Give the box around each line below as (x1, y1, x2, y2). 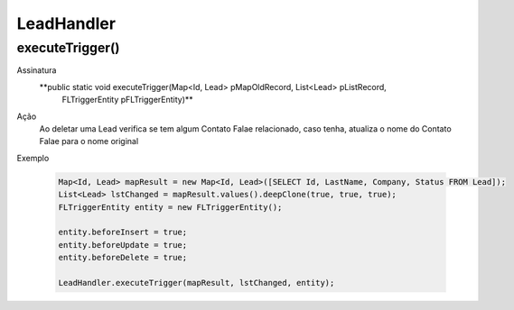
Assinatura (16, 65, 57, 76)
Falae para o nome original (39, 136, 139, 147)
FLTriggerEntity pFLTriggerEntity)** (61, 95, 193, 105)
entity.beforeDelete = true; (58, 252, 188, 263)
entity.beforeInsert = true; (58, 227, 188, 238)
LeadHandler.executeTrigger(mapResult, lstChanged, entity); (58, 278, 335, 287)
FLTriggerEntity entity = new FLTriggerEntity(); (58, 202, 283, 212)
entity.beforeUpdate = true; (58, 240, 188, 250)
